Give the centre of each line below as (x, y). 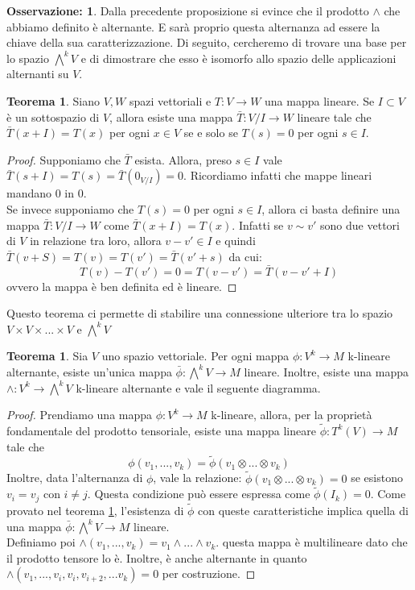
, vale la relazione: (197, 478)
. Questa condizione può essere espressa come (199, 494)
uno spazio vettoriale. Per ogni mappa (195, 356)
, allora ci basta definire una (331, 208)
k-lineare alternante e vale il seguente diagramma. (198, 387)
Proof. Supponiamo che (64, 159)
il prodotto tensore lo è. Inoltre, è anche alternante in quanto (157, 557)
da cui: (245, 256)
